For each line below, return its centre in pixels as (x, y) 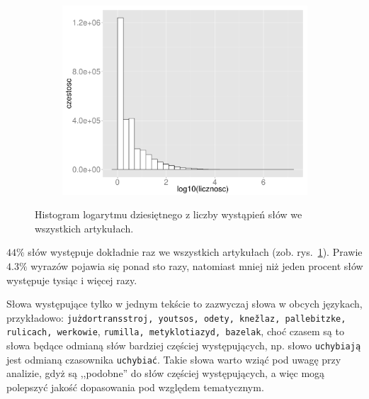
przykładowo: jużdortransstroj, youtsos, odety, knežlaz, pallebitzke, (176, 317)
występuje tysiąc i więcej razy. (72, 280)
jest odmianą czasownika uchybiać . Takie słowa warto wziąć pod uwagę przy (174, 359)
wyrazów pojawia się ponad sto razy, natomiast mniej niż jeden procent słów (197, 266)
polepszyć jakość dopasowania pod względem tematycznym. (135, 387)
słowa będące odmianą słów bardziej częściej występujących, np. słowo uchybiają (184, 345)
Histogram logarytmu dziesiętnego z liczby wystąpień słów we (169, 214)
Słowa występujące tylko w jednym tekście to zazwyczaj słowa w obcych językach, (184, 304)
